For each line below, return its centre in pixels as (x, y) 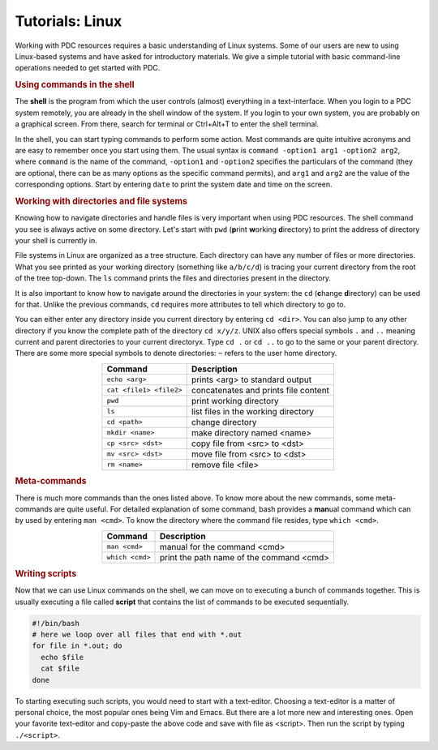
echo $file (62, 657)
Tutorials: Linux (69, 21)
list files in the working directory (252, 411)
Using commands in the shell (75, 85)
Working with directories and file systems (101, 201)
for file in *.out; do (77, 646)
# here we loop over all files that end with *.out (137, 635)
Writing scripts (46, 574)
